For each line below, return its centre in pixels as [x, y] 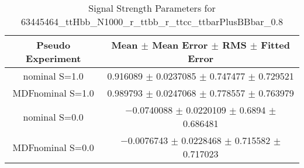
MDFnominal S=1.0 [53, 93]
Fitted [275, 45]
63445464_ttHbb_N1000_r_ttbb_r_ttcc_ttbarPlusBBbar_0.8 [152, 21]
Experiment [53, 58]
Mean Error [180, 45]
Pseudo [53, 45]
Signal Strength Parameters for [152, 8]
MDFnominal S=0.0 [53, 147]
